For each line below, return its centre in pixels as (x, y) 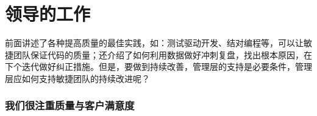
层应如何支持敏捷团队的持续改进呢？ (77, 78)
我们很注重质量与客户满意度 (70, 105)
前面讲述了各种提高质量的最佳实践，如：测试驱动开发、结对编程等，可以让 (154, 43)
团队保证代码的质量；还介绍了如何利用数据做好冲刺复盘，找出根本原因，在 (162, 54)
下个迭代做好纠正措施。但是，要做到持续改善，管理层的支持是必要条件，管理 (158, 67)
